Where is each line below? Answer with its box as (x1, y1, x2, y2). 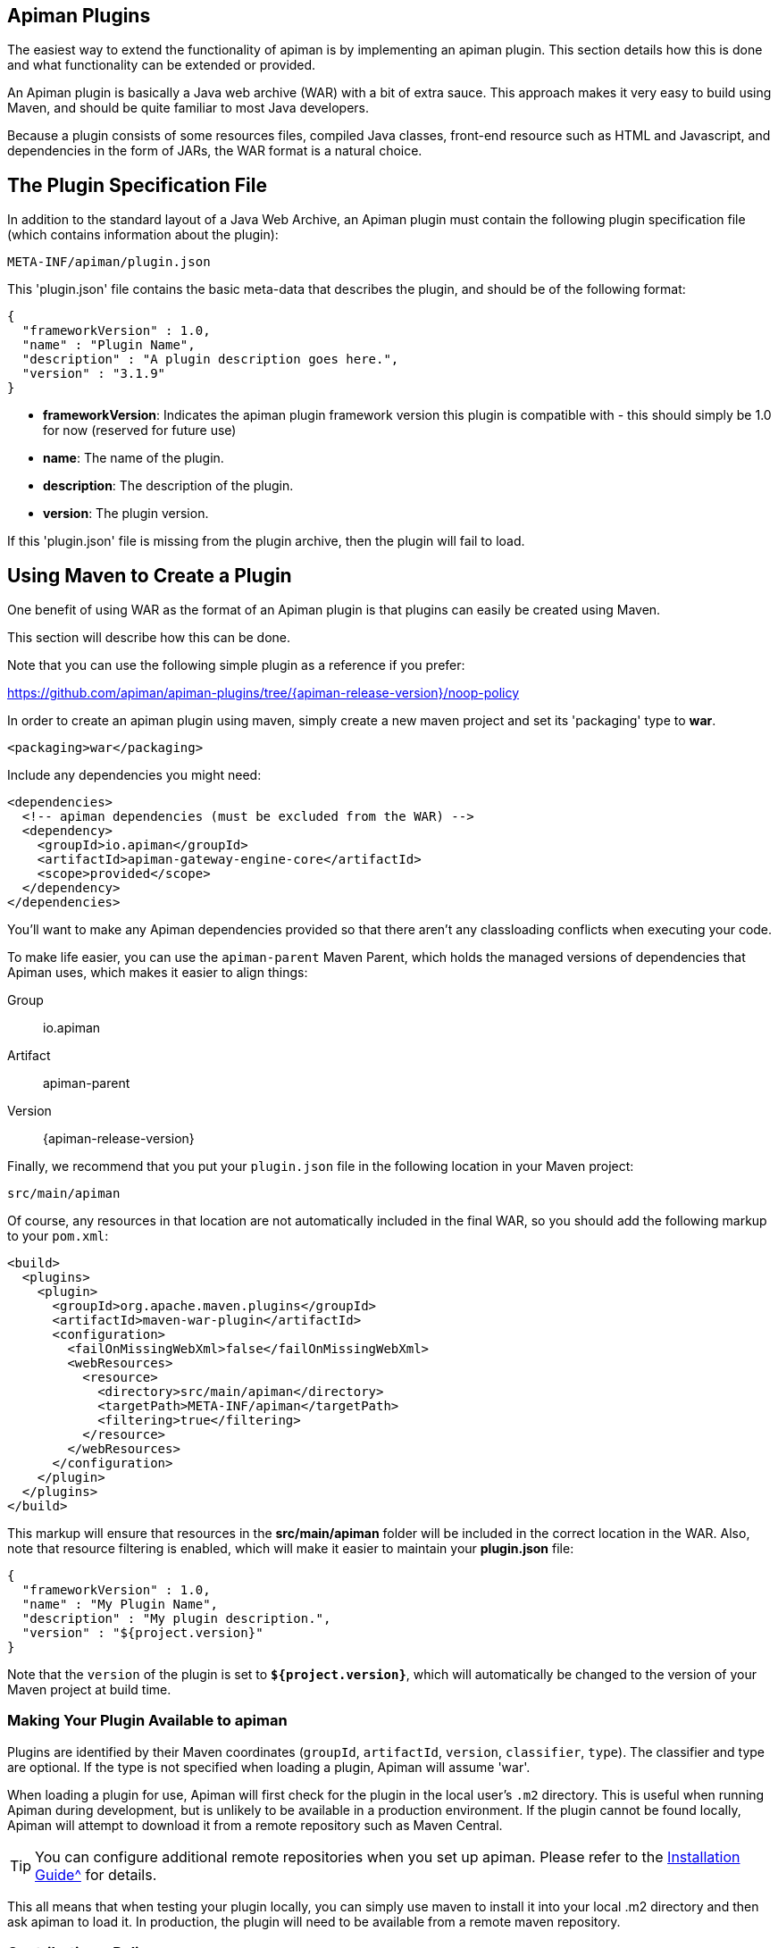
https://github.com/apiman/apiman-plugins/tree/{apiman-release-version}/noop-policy (7, 685, 520, 701)
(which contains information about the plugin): (7, 227, 279, 243)
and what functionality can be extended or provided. (7, 57, 316, 73)
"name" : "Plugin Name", (21, 338, 196, 353)
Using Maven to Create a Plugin (7, 564, 292, 587)
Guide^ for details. (35, 1865, 157, 1884)
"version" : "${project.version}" (21, 1626, 264, 1641)
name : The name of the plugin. (43, 450, 224, 466)
